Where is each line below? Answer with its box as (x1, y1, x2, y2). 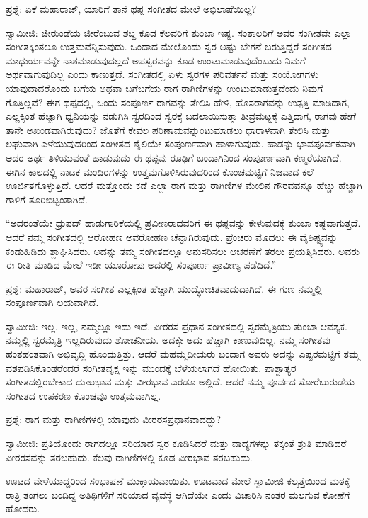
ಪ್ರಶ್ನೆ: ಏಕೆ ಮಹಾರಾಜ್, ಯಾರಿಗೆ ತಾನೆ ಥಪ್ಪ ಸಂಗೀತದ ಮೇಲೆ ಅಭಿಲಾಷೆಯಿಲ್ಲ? (6, 1, 257, 16)
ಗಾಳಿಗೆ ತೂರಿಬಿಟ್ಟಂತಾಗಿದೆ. (6, 191, 88, 206)
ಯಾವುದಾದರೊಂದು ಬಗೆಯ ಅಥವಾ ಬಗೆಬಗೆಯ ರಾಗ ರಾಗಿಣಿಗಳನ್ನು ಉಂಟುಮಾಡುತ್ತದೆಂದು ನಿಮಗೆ (6, 80, 323, 95)
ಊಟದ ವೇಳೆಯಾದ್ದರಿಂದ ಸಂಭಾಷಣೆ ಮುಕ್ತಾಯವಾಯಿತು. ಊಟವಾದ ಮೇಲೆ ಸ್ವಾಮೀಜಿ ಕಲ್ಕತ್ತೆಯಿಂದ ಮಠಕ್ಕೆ (6, 473, 350, 488)
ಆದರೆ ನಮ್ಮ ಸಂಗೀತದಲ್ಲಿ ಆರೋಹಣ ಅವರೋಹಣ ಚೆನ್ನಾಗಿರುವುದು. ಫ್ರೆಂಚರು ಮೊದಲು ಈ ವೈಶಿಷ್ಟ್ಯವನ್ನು (6, 229, 338, 244)
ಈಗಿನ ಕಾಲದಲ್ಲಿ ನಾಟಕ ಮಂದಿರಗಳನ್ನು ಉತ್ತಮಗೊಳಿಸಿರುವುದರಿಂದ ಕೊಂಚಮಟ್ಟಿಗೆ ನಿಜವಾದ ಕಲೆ (6, 164, 314, 179)
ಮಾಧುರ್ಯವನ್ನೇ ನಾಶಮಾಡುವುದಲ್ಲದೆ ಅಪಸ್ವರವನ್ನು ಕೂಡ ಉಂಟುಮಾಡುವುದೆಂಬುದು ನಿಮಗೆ (6, 52, 306, 67)
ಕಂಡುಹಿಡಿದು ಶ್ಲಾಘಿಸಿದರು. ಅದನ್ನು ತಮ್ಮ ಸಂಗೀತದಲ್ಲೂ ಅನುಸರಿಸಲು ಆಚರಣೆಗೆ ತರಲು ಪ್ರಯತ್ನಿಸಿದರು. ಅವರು (6, 243, 360, 258)
